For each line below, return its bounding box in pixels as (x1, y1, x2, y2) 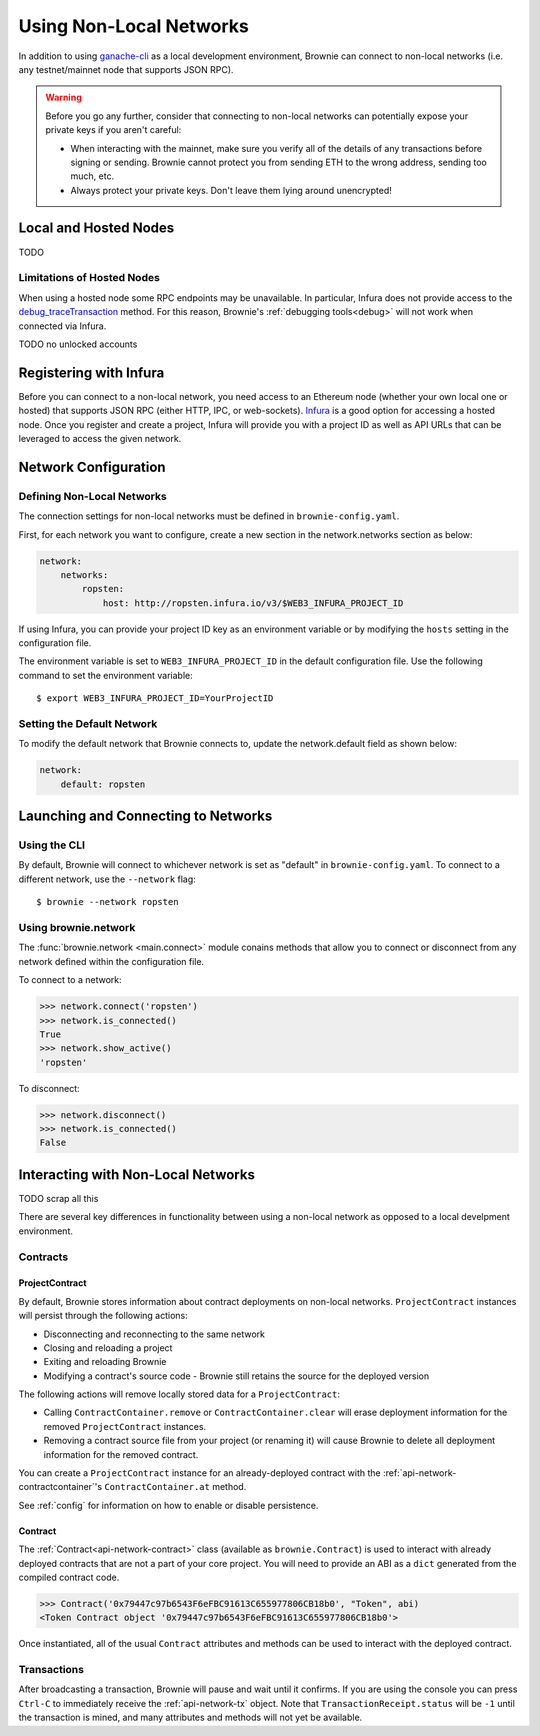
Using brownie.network (18, 921, 136, 935)
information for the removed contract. (43, 1448, 199, 1460)
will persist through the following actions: (18, 1310, 189, 1322)
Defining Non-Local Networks (18, 489, 167, 503)
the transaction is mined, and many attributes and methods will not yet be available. (18, 1711, 363, 1724)
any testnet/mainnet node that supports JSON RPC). (18, 63, 234, 75)
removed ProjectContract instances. (43, 1420, 207, 1432)
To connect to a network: (18, 974, 122, 986)
